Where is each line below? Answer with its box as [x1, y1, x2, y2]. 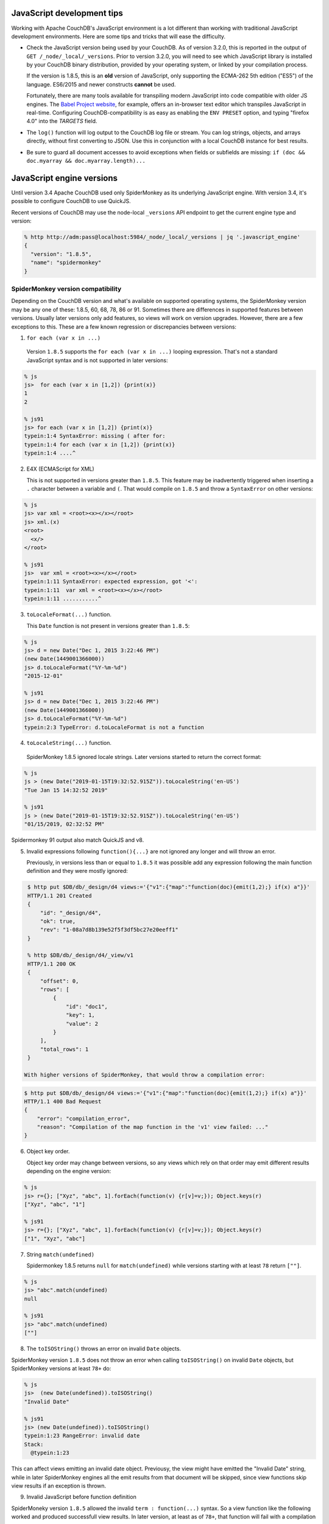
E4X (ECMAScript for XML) [26, 465, 94, 472]
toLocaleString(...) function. [26, 739, 112, 747]
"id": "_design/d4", [40, 909, 102, 916]
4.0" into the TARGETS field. [26, 118, 97, 125]
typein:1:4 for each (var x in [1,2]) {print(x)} [24, 441, 175, 448]
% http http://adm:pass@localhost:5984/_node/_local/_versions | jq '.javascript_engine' [24, 233, 301, 241]
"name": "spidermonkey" [30, 259, 102, 266]
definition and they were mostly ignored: [26, 867, 128, 875]
